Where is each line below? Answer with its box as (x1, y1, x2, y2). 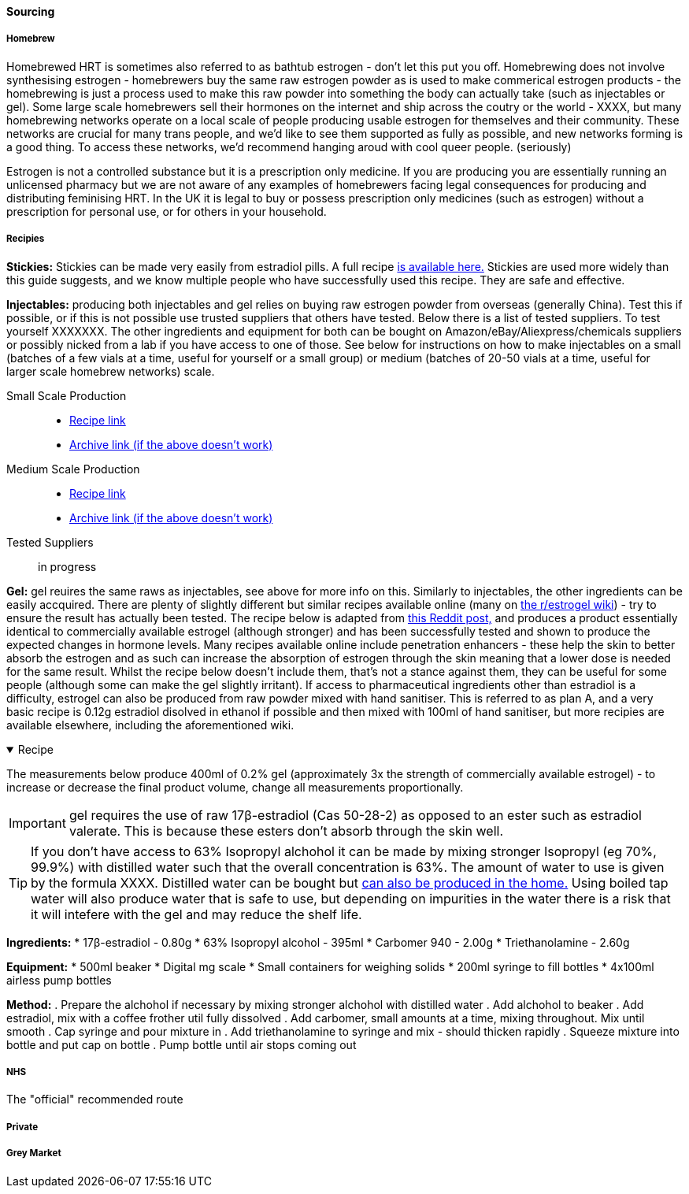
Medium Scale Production (6, 462, 140, 476)
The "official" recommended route (6, 1092, 183, 1107)
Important (9, 814, 66, 831)
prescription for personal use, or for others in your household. (6, 204, 327, 218)
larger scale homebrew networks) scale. (6, 364, 215, 378)
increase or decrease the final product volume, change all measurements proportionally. (6, 780, 464, 794)
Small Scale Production (6, 388, 127, 402)
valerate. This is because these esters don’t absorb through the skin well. (69, 822, 504, 839)
